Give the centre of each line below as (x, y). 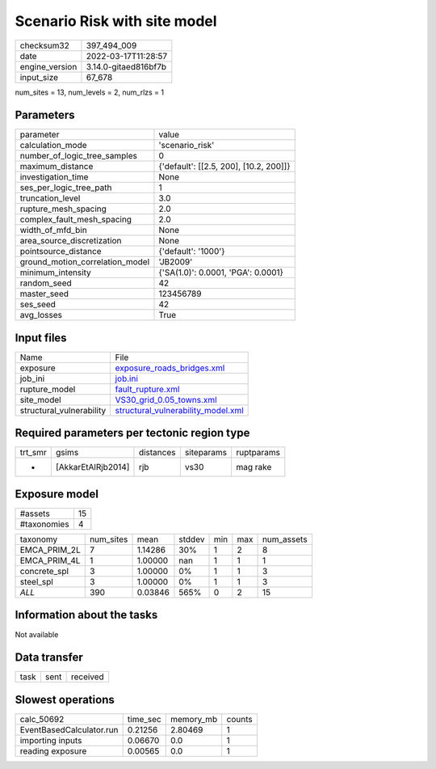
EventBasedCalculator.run (69, 729)
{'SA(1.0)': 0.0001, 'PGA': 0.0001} (221, 273)
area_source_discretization (71, 241)
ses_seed (38, 305)
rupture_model (48, 389)
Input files (41, 338)
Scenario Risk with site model (116, 21)
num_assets (285, 539)
